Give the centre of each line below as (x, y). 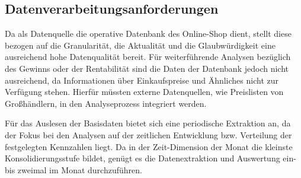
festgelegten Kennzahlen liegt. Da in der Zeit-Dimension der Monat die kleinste (149, 146)
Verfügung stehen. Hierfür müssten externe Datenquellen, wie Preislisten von (144, 92)
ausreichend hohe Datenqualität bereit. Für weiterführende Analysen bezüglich (148, 57)
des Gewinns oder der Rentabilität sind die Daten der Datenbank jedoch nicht (147, 68)
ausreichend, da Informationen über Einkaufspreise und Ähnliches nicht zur (142, 80)
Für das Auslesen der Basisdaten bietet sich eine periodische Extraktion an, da (148, 123)
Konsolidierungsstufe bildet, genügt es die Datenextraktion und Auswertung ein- (150, 158)
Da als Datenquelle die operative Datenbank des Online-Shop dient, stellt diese (148, 34)
